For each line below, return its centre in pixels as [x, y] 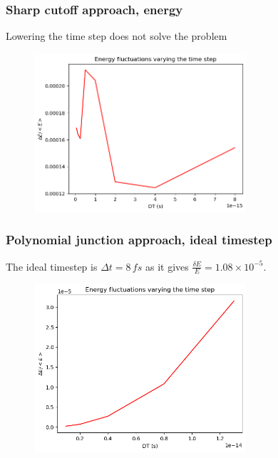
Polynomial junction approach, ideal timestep [139, 240]
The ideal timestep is [52, 266]
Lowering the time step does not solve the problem [117, 36]
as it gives [167, 266]
